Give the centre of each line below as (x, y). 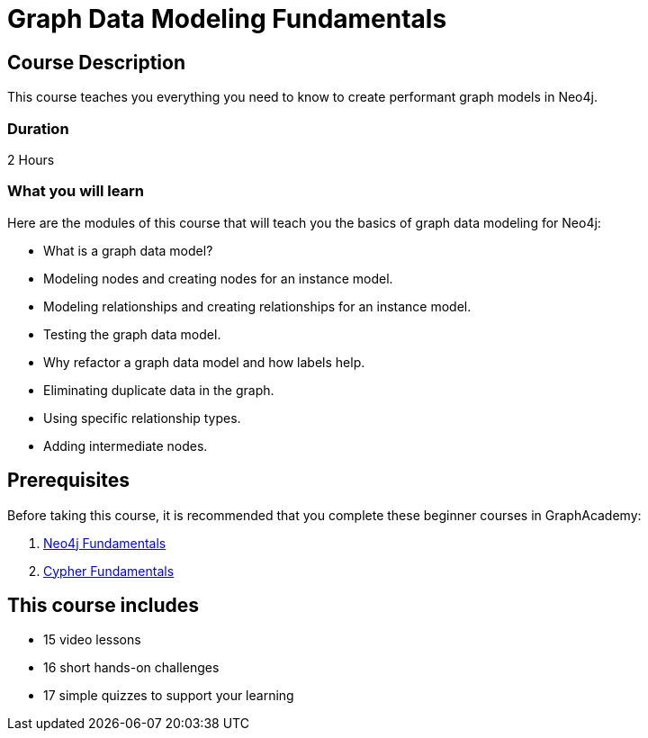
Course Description (96, 62)
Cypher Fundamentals (109, 571)
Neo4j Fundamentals (105, 543)
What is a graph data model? (128, 250)
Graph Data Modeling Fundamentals (227, 19)
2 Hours (31, 159)
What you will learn (76, 191)
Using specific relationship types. (142, 418)
